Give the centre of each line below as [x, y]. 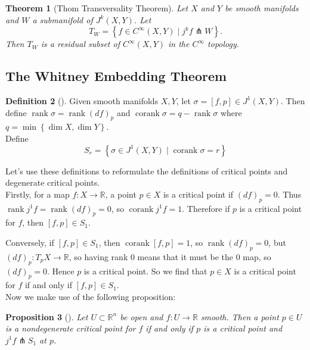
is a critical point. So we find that [145, 271]
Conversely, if [30, 242]
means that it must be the [185, 256]
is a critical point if [198, 194]
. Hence [61, 271]
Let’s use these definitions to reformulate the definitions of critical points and [147, 171]
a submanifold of [63, 19]
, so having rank [98, 256]
